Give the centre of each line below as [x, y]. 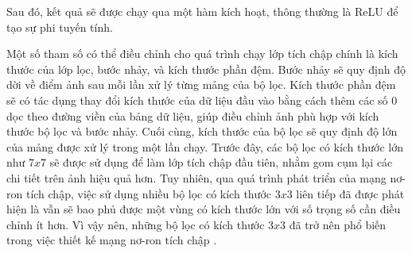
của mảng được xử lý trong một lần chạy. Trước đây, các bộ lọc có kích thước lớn [205, 146]
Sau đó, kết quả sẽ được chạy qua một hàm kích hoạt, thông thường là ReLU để [202, 11]
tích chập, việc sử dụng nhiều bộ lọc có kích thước [149, 193]
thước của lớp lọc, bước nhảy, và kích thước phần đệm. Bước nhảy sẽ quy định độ [206, 69]
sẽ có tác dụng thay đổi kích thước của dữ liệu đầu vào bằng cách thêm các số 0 [202, 100]
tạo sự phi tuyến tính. [60, 27]
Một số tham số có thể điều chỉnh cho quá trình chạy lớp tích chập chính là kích [202, 54]
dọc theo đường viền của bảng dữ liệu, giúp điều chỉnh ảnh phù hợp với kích [193, 115]
